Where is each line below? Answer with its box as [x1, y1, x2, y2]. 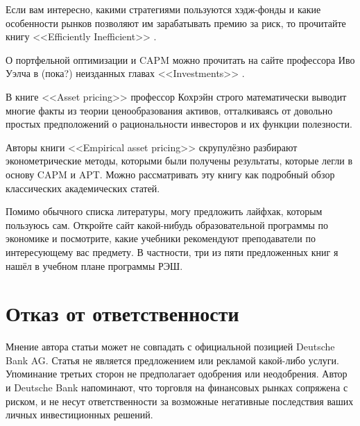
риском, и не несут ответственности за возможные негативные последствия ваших [6, 393, 354, 408]
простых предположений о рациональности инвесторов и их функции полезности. [6, 117, 352, 131]
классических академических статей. [6, 180, 160, 195]
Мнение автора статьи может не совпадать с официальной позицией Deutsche [6, 339, 335, 354]
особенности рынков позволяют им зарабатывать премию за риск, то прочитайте [6, 15, 346, 30]
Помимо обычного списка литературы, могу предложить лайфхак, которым [6, 204, 323, 219]
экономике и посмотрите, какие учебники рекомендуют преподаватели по [6, 231, 316, 246]
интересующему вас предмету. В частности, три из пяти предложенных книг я [6, 244, 338, 259]
